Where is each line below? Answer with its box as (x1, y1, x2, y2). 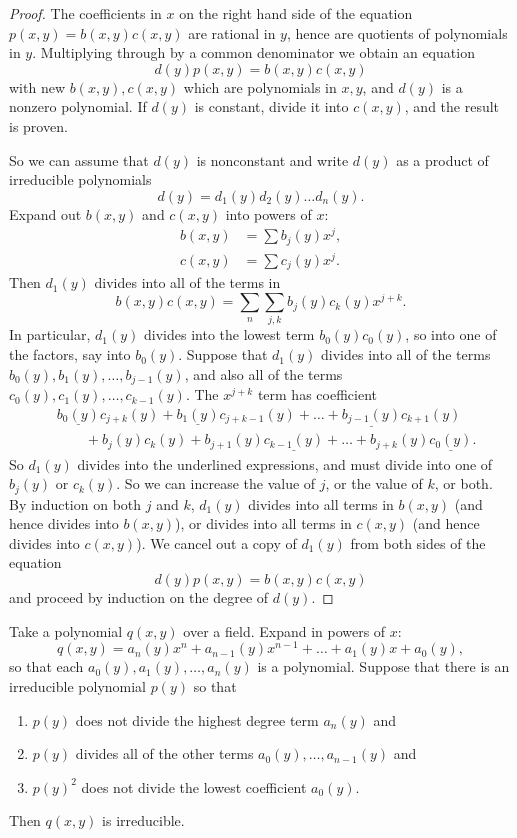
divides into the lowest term (144, 324, 315, 345)
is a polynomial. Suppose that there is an (257, 656, 510, 677)
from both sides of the (350, 532, 486, 553)
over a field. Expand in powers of (183, 620, 386, 641)
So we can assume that (9, 149, 149, 170)
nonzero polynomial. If (9, 96, 147, 117)
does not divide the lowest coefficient (81, 776, 307, 797)
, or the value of (325, 473, 423, 494)
